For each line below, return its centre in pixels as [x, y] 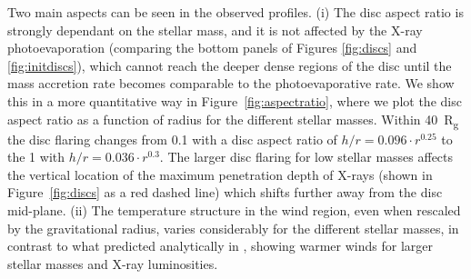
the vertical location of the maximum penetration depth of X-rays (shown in [220, 174]
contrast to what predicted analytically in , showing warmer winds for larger [220, 246]
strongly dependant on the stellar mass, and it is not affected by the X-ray [215, 30]
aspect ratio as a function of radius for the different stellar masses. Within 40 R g [233, 120]
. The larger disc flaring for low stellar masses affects [306, 157]
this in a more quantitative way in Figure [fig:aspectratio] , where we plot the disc [235, 100]
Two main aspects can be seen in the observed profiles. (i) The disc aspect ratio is [235, 12]
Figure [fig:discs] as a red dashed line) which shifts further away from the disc [225, 192]
